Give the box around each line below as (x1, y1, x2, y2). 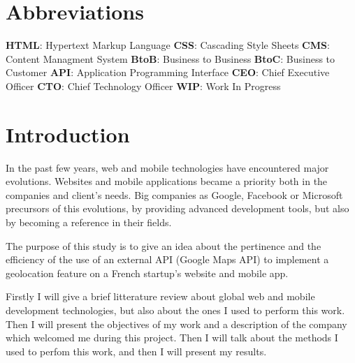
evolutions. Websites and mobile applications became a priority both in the (6, 174, 328, 188)
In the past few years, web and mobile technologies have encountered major (6, 160, 329, 175)
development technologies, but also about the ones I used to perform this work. (6, 302, 345, 317)
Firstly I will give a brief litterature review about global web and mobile (6, 289, 315, 304)
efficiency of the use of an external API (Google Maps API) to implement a (6, 252, 329, 267)
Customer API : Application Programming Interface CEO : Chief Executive (6, 65, 330, 80)
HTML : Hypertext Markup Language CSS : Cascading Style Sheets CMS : (6, 38, 330, 52)
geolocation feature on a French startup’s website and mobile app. (6, 265, 289, 280)
